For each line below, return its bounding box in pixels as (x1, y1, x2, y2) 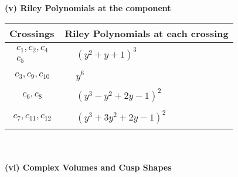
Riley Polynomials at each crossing (64, 26, 229, 40)
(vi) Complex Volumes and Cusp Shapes (5, 161, 172, 173)
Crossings (9, 26, 55, 40)
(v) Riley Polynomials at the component (5, 2, 171, 14)
